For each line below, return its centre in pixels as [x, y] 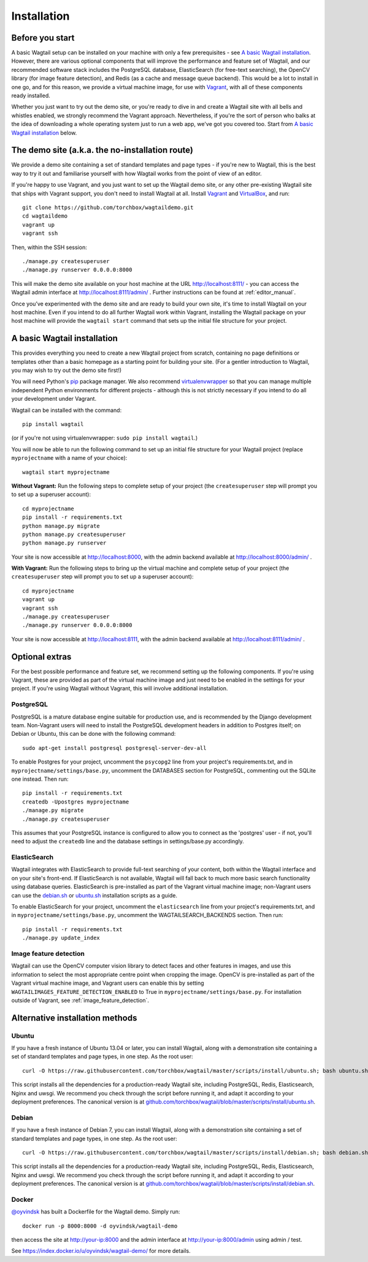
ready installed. [31, 96]
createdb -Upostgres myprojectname [76, 802]
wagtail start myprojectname [66, 472]
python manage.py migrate [61, 526]
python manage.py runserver [64, 543]
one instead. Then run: [40, 779]
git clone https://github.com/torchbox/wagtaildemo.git [108, 208]
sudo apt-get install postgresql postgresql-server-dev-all [114, 748]
